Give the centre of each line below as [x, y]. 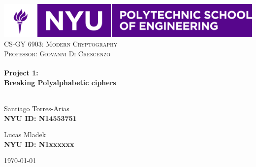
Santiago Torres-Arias [37, 108]
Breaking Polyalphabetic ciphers [60, 82]
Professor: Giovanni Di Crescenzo [57, 54]
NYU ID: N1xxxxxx [39, 144]
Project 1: [21, 73]
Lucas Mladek [25, 134]
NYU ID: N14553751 [40, 118]
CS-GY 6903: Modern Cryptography [61, 44]
